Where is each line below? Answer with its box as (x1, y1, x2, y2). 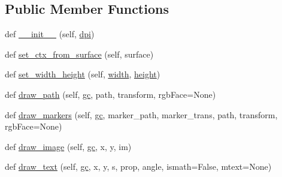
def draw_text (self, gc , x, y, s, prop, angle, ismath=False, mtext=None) (5, 160, 272, 173)
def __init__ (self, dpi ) (5, 28, 95, 40)
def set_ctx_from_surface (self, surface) (5, 47, 154, 60)
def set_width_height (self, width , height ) (5, 68, 160, 80)
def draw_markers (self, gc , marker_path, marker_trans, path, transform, (5, 108, 278, 121)
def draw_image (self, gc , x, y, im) (5, 140, 132, 152)
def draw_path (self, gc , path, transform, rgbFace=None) (5, 88, 216, 100)
